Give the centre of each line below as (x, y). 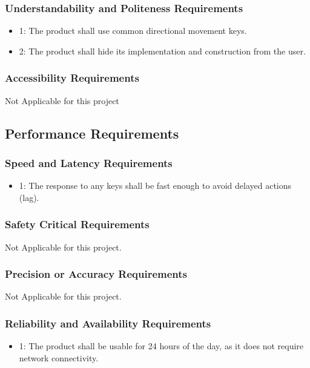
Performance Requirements (92, 133)
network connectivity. (59, 357)
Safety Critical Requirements (77, 224)
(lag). (29, 197)
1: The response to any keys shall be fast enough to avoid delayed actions (155, 186)
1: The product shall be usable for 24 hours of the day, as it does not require (161, 346)
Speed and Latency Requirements (89, 163)
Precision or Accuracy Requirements (96, 274)
